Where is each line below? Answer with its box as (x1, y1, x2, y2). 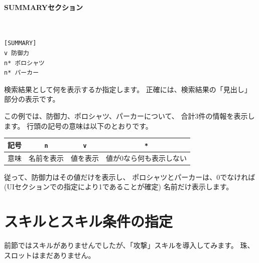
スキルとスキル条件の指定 (4, 211, 173, 231)
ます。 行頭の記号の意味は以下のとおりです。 (4, 120, 153, 131)
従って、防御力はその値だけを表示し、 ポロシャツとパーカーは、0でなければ (4, 171, 255, 182)
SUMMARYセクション (4, 2, 83, 12)
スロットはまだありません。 (4, 249, 95, 260)
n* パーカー (4, 69, 39, 77)
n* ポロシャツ (4, 59, 45, 67)
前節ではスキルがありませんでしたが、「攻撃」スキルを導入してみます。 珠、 (4, 239, 254, 250)
